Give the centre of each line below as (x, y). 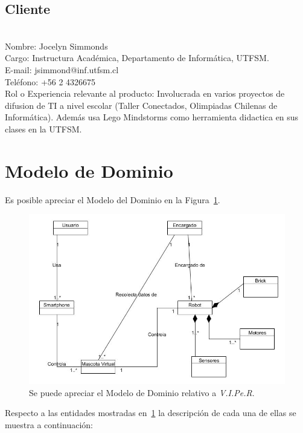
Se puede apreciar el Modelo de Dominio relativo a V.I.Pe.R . (142, 392)
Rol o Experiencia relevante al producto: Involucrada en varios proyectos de (145, 93)
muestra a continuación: (49, 424)
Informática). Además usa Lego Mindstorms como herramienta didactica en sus (152, 117)
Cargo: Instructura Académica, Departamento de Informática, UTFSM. (137, 58)
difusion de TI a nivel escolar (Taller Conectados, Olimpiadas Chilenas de (141, 105)
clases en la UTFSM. (43, 129)
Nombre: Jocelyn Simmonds (56, 46)
